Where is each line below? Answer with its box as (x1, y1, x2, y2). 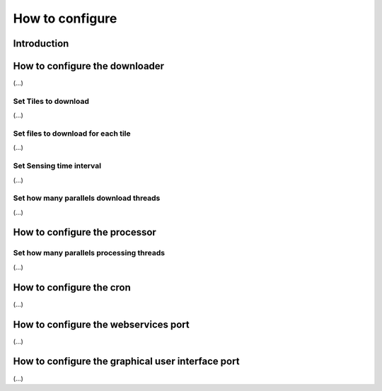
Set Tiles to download (13, 96, 90, 106)
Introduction (13, 37, 69, 49)
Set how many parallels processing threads (13, 248, 166, 258)
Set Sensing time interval (13, 161, 102, 171)
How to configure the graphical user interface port (13, 356, 240, 368)
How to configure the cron (13, 281, 131, 293)
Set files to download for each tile (13, 128, 131, 138)
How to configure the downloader (13, 60, 165, 72)
